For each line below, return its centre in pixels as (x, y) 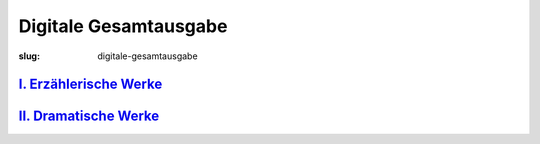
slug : (29, 56)
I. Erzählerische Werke (90, 84)
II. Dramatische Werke (89, 116)
